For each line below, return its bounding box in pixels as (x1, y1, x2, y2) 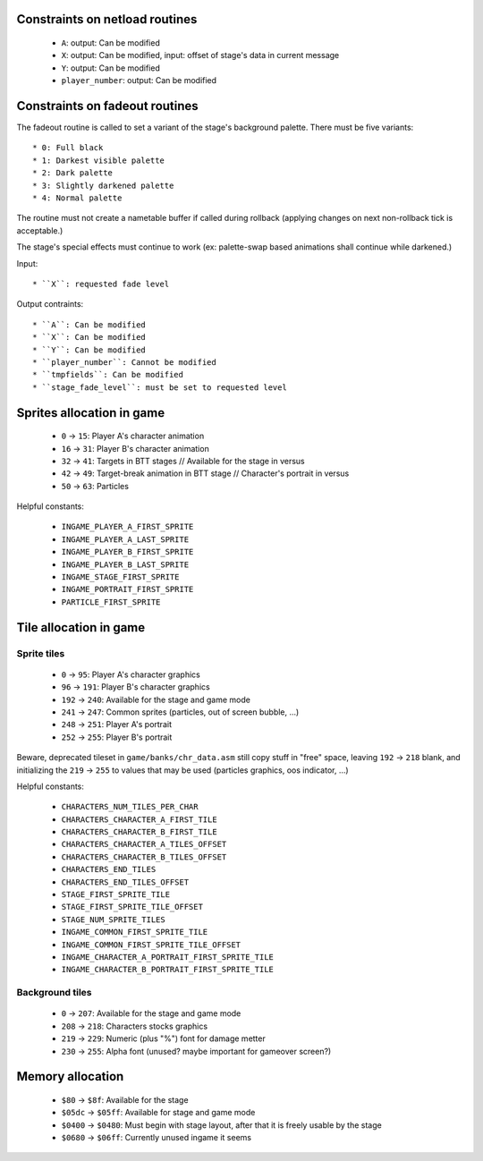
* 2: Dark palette (32, 168, 114, 178)
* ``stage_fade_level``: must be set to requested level (32, 382, 288, 393)
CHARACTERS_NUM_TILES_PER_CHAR (61, 801, 199, 812)
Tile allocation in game (16, 620, 146, 635)
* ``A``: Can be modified (32, 319, 147, 330)
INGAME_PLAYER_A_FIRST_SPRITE (61, 521, 194, 532)
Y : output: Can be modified (61, 63, 160, 73)
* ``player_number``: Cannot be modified (32, 357, 216, 367)
